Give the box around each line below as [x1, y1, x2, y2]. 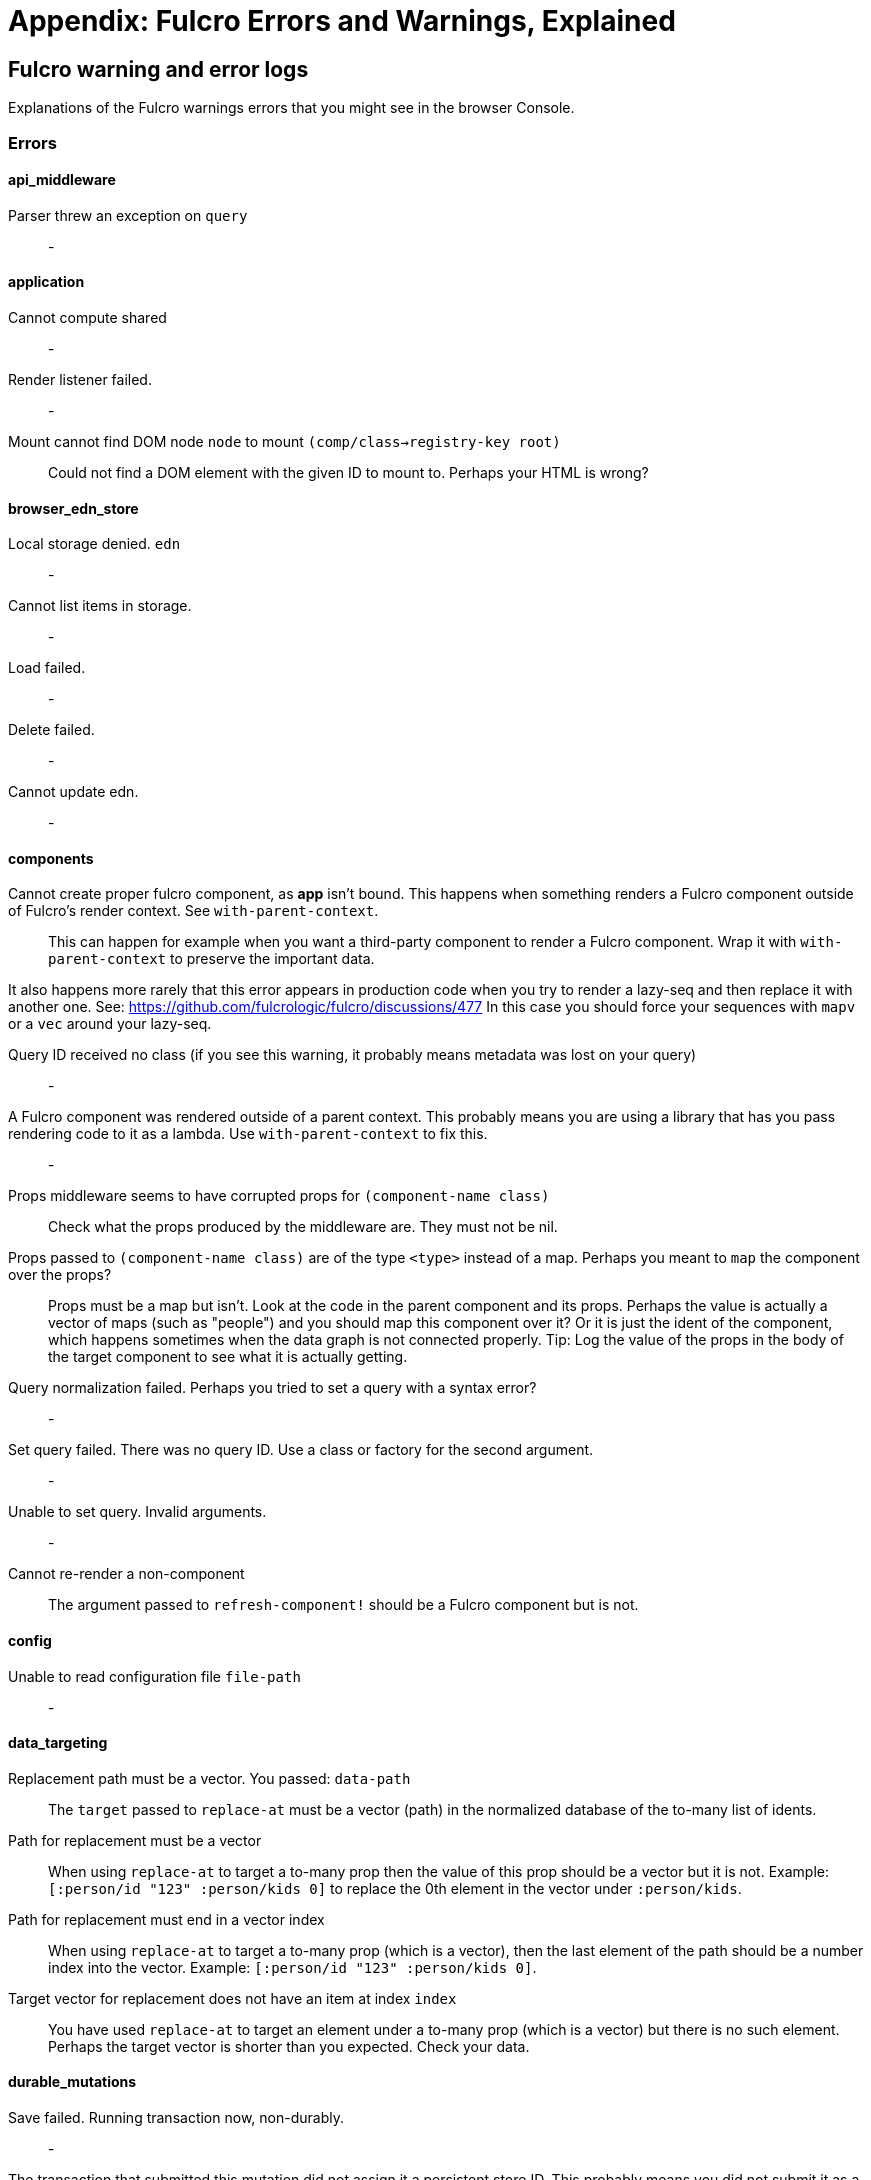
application [8, 273, 85, 291]
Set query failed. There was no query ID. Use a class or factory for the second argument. [8, 1441, 594, 1459]
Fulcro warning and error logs [8, 56, 309, 82]
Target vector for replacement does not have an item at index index [8, 1989, 457, 2007]
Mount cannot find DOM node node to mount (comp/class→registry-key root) [8, 432, 561, 450]
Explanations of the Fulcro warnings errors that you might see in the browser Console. [8, 99, 575, 117]
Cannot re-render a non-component [8, 1565, 245, 1583]
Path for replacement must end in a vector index [8, 1910, 325, 1928]
